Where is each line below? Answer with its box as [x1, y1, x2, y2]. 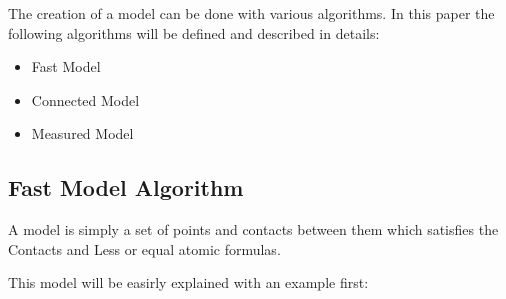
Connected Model [31, 89, 140, 110]
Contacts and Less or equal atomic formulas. [8, 238, 281, 259]
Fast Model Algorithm [8, 172, 244, 203]
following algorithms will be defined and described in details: [8, 22, 380, 43]
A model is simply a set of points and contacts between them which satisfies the [8, 219, 499, 240]
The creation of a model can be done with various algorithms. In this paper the [8, 3, 495, 23]
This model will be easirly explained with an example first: [8, 272, 369, 293]
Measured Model [31, 123, 134, 144]
